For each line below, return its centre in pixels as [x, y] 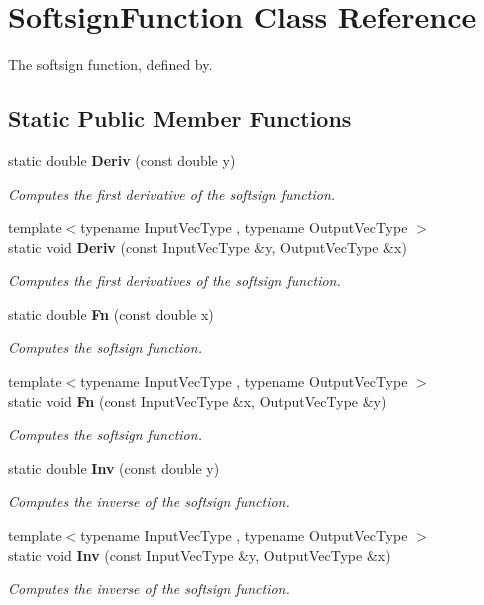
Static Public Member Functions [180, 118]
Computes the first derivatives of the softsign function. [174, 280]
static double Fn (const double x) [111, 313]
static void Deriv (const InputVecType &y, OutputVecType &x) [207, 246]
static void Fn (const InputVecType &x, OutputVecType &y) [197, 400]
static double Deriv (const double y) [122, 159]
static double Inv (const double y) [114, 467]
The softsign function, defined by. [110, 64]
